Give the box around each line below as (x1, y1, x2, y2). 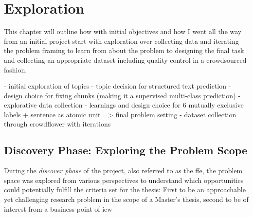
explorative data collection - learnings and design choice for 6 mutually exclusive (4, 100, 244, 110)
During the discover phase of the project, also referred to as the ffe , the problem (4, 165, 243, 176)
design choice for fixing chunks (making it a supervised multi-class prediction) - (4, 90, 240, 100)
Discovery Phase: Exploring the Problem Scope (4, 143, 247, 158)
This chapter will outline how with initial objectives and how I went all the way (4, 26, 242, 36)
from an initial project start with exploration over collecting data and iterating (4, 36, 239, 46)
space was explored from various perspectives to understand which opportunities (4, 175, 244, 185)
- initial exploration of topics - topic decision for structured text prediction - (4, 81, 231, 91)
